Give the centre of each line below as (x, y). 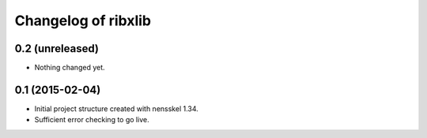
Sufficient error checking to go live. (92, 120)
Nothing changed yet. (70, 68)
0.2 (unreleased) (57, 48)
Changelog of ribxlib (83, 21)
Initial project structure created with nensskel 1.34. (117, 108)
